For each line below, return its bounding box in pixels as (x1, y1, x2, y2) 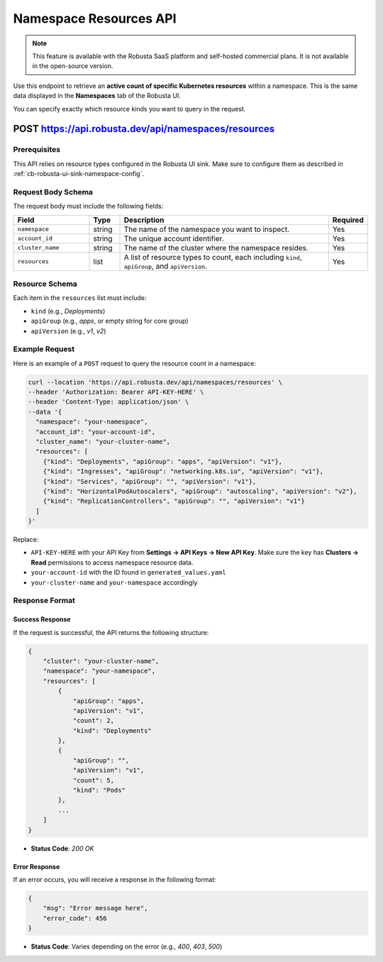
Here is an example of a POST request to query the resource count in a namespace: (13, 359, 257, 367)
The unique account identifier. (123, 233, 224, 243)
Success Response (13, 615, 71, 624)
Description (123, 215, 165, 225)
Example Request (13, 344, 74, 354)
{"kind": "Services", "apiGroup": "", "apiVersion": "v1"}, (43, 477, 257, 485)
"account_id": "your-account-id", (35, 428, 156, 436)
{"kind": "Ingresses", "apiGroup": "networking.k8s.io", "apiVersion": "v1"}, (43, 468, 324, 475)
